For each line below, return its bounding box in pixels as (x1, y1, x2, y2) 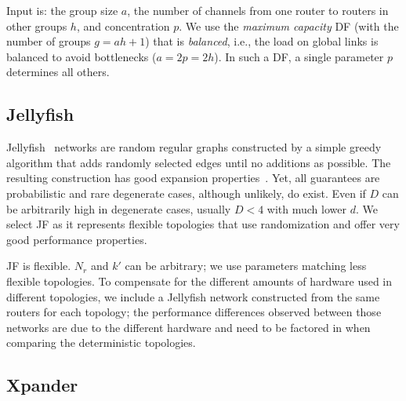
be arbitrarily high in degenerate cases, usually (6, 200, 231, 217)
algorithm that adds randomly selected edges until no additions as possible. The (6, 154, 391, 170)
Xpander (6, 373, 78, 397)
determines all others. (6, 64, 110, 80)
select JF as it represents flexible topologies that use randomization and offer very (6, 216, 400, 232)
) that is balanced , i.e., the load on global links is (145, 33, 379, 49)
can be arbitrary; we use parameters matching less (125, 257, 367, 274)
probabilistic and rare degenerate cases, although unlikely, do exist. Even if (6, 184, 366, 201)
